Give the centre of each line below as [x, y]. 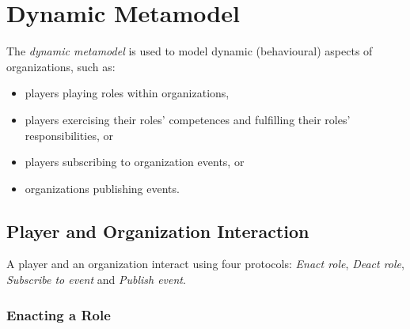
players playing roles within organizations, [127, 93]
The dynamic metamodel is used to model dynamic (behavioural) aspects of [190, 51]
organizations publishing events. [102, 188]
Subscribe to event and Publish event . [96, 280]
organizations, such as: [61, 66]
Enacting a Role [59, 314]
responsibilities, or [69, 135]
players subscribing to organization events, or [135, 162]
